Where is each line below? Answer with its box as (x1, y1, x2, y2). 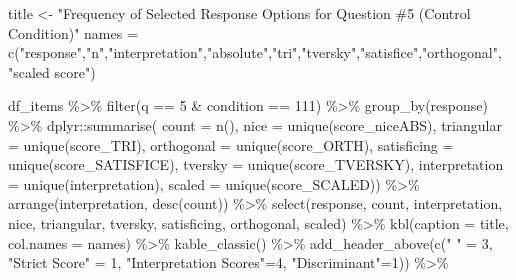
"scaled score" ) (8, 61, 96, 82)
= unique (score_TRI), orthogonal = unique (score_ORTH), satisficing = (8, 134, 454, 155)
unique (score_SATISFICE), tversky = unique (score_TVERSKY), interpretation (8, 154, 504, 175)
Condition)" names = (8, 22, 138, 43)
